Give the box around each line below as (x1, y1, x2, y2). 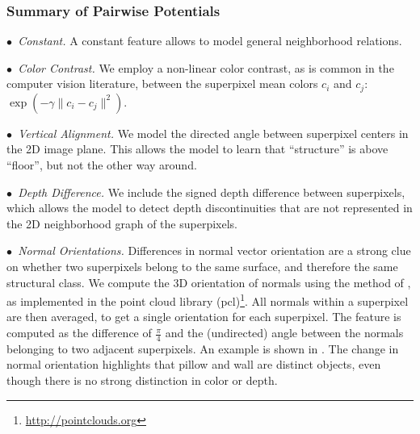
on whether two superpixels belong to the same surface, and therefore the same (6, 258, 398, 275)
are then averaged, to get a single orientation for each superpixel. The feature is (6, 308, 401, 325)
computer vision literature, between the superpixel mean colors (6, 75, 318, 92)
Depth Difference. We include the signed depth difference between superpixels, (18, 183, 405, 200)
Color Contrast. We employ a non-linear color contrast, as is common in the (18, 59, 394, 76)
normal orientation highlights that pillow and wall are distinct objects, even (6, 356, 381, 373)
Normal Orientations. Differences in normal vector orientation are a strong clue (18, 242, 411, 259)
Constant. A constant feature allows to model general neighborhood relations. (18, 32, 402, 49)
